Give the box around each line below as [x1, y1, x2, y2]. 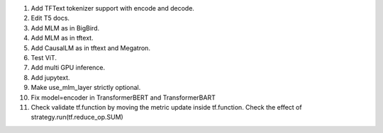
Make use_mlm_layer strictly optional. [30, 83, 141, 92]
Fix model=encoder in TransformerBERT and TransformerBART [30, 93, 216, 102]
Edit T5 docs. [30, 14, 70, 23]
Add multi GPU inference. [30, 64, 106, 72]
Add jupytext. [30, 73, 70, 81]
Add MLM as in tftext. [30, 34, 94, 42]
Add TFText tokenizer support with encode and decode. [30, 4, 195, 12]
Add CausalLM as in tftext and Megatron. [30, 43, 150, 52]
